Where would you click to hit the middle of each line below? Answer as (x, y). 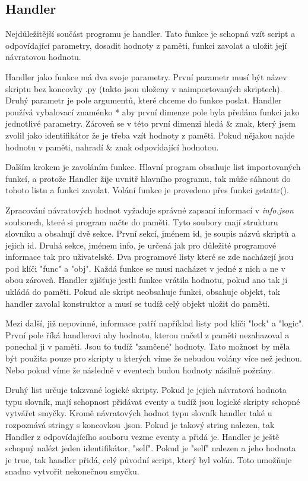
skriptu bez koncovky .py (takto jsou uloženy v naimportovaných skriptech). (144, 88)
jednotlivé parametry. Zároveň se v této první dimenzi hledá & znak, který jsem (150, 123)
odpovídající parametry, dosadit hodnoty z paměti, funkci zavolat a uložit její (146, 45)
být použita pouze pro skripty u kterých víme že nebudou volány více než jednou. (154, 358)
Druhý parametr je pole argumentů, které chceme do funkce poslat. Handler (144, 100)
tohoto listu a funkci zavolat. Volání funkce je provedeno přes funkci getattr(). (147, 190)
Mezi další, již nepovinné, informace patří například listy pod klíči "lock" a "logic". (155, 323)
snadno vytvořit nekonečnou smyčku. (72, 471)
